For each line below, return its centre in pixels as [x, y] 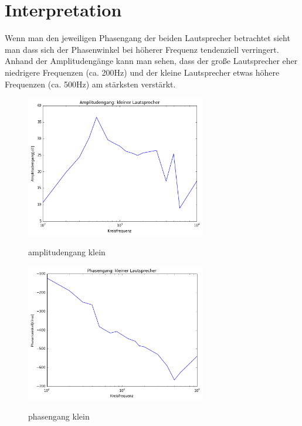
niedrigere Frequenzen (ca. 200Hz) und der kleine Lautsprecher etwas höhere [142, 72]
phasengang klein [59, 416]
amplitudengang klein [67, 252]
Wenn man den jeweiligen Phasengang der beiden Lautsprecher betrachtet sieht [147, 38]
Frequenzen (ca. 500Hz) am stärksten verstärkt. [90, 84]
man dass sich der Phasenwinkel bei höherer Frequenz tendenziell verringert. [142, 49]
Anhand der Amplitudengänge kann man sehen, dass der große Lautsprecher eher [151, 61]
